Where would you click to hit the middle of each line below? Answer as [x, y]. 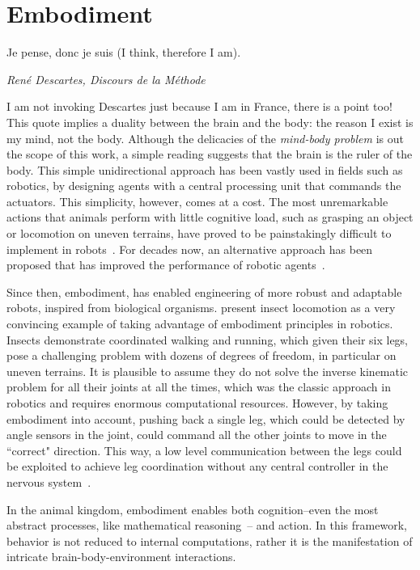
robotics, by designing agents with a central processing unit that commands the [204, 186]
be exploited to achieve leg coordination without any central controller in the [197, 466]
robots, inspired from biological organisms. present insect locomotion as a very [201, 308]
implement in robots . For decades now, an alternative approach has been [190, 249]
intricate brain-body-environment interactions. [121, 557]
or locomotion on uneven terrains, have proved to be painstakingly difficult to [199, 233]
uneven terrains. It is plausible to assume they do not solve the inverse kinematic [208, 371]
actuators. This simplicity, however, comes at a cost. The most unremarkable [197, 201]
